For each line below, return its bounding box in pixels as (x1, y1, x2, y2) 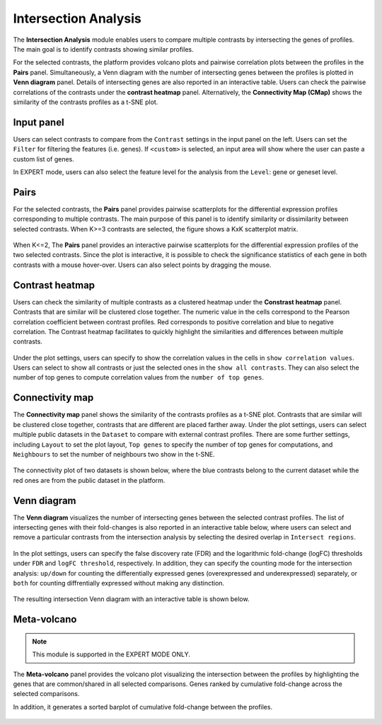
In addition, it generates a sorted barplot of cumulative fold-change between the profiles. (13, 702, 272, 711)
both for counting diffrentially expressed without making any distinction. (13, 578, 225, 587)
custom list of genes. (13, 154, 74, 163)
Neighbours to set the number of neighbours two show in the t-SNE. (13, 450, 215, 458)
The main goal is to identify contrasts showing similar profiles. (13, 45, 194, 53)
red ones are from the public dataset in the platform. (13, 476, 166, 484)
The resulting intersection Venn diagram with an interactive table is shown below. (13, 595, 250, 603)
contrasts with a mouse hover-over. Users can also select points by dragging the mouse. (13, 261, 272, 269)
